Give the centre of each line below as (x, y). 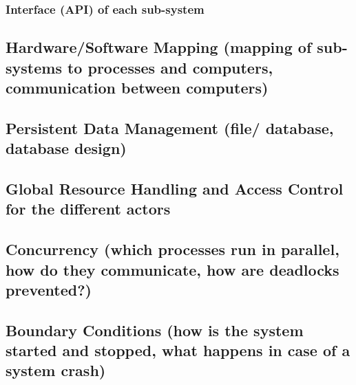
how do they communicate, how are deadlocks (172, 269)
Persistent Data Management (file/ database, (170, 128)
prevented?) (49, 289)
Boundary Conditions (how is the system (155, 330)
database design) (66, 148)
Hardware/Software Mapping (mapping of (159, 47)
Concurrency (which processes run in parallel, (172, 249)
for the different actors (88, 209)
